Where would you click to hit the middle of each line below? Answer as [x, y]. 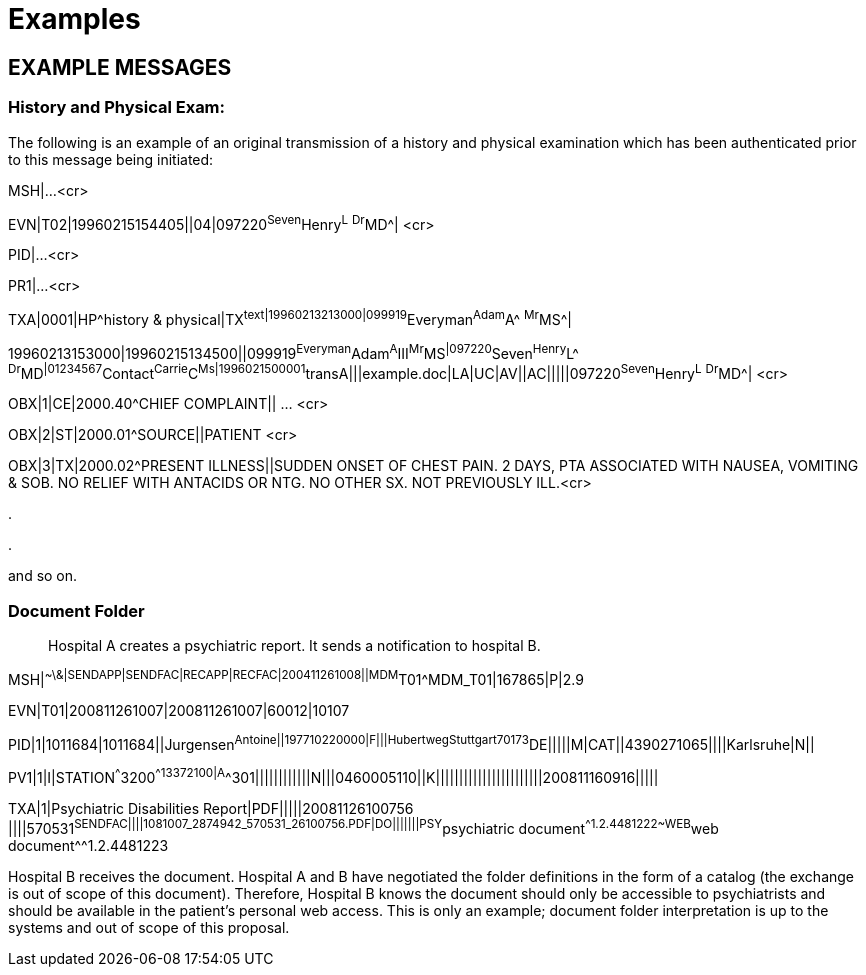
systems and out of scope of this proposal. [149, 927]
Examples [74, 19]
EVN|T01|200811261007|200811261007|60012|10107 [179, 710]
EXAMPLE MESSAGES [120, 67]
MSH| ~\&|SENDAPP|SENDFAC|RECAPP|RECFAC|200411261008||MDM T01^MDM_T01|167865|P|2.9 [296, 677]
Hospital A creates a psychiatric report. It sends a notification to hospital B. [294, 645]
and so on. [43, 576]
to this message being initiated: [111, 159]
